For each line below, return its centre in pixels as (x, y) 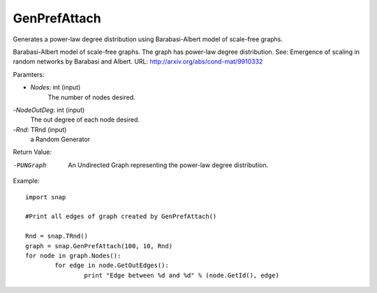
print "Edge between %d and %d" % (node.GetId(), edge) (182, 275)
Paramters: (29, 74)
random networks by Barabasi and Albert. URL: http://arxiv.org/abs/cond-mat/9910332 (138, 62)
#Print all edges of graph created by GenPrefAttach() (121, 216)
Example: (26, 181)
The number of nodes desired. (91, 97)
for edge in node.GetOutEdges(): (112, 265)
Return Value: (32, 152)
